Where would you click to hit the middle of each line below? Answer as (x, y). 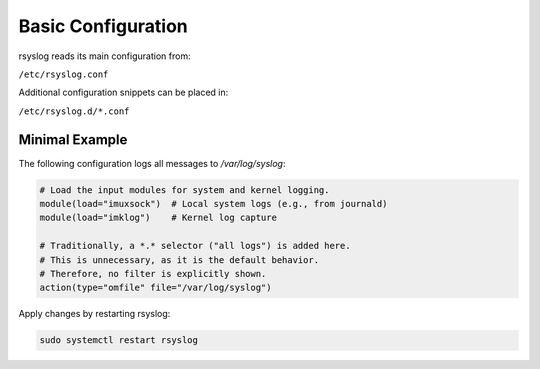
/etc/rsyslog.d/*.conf (74, 111)
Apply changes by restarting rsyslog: (94, 314)
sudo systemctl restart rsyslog (119, 340)
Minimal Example (73, 139)
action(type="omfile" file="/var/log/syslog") (155, 288)
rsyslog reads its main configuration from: (104, 56)
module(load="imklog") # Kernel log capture (158, 218)
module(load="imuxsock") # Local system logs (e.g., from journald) (213, 203)
